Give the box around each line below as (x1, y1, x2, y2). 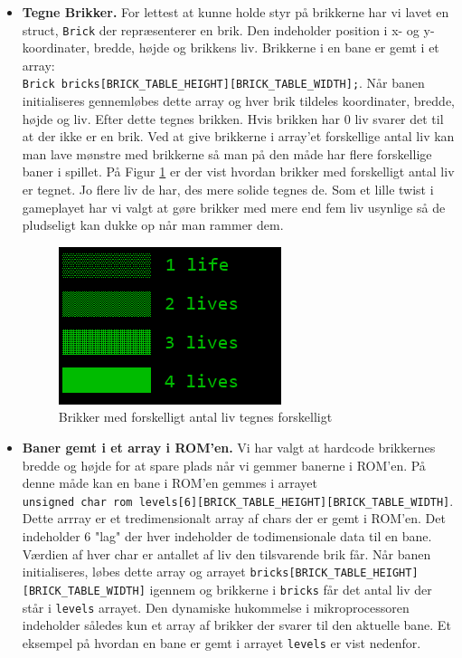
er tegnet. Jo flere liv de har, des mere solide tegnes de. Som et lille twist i (22, 180, 434, 199)
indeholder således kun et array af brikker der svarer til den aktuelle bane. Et (22, 615, 451, 634)
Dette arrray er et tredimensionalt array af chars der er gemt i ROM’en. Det (22, 509, 446, 528)
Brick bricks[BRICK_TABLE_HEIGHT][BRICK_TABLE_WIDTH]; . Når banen (22, 73, 425, 92)
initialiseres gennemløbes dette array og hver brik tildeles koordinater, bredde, (22, 91, 455, 110)
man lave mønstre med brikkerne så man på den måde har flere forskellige (22, 144, 432, 163)
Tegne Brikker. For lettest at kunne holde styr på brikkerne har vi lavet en (22, 3, 449, 21)
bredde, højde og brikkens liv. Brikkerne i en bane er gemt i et (93, 38, 439, 57)
